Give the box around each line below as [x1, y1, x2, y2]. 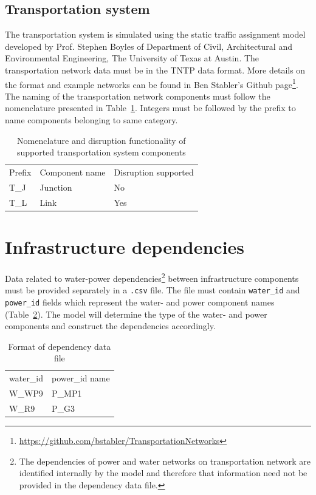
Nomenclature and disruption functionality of [17, 134, 186, 146]
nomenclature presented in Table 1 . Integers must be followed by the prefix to [5, 101, 296, 114]
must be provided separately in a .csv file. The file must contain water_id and [5, 284, 300, 296]
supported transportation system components [16, 146, 186, 159]
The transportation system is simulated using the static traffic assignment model [5, 28, 306, 41]
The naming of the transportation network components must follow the [5, 89, 270, 102]
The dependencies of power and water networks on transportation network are [19, 454, 311, 467]
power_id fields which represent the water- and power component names [5, 295, 275, 308]
